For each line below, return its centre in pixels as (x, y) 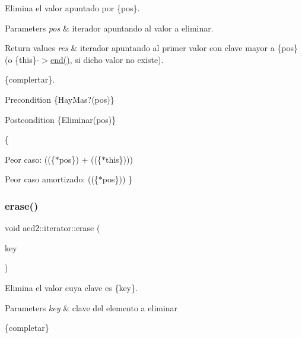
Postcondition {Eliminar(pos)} (61, 119)
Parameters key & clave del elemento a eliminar (91, 307)
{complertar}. (30, 79)
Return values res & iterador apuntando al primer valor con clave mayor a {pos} (152, 48)
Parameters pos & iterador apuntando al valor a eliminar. (109, 28)
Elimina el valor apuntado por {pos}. (72, 8)
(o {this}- (22, 59)
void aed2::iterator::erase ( (53, 228)
